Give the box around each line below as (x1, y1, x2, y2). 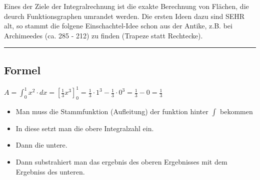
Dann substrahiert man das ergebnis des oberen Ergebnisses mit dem (15, 157, 227, 167)
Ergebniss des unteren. (15, 166, 85, 177)
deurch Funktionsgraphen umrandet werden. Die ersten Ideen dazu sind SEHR (4, 10, 245, 21)
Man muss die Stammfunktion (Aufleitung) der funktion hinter (15, 106, 208, 116)
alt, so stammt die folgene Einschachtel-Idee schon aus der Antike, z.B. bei (4, 20, 232, 31)
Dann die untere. (15, 140, 67, 150)
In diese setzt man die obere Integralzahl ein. (15, 123, 154, 133)
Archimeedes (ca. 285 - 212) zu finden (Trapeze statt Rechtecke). (4, 30, 203, 40)
